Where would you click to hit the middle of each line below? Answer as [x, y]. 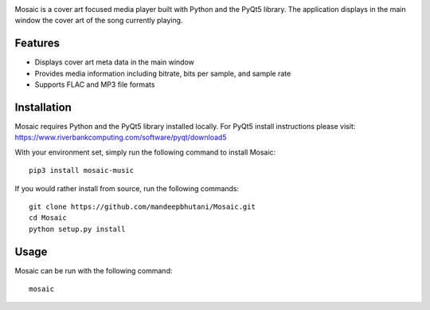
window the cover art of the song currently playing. [99, 21]
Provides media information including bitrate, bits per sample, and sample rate [163, 73]
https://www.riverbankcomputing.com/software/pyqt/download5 [121, 137]
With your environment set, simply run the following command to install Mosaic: [145, 152]
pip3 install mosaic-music [82, 171]
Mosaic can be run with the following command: [94, 270]
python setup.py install [77, 229]
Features [37, 43]
